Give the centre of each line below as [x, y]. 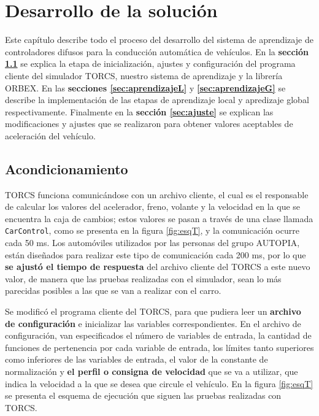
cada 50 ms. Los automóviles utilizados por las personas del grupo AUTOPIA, [152, 243]
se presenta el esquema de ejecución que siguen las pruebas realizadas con [143, 395]
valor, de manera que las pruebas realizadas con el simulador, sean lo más [143, 278]
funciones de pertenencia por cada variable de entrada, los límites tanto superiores [159, 347]
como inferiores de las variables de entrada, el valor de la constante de [136, 359]
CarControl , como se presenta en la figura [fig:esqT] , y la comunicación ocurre [152, 230]
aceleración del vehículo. [50, 135]
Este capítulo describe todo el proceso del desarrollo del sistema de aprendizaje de [159, 40]
